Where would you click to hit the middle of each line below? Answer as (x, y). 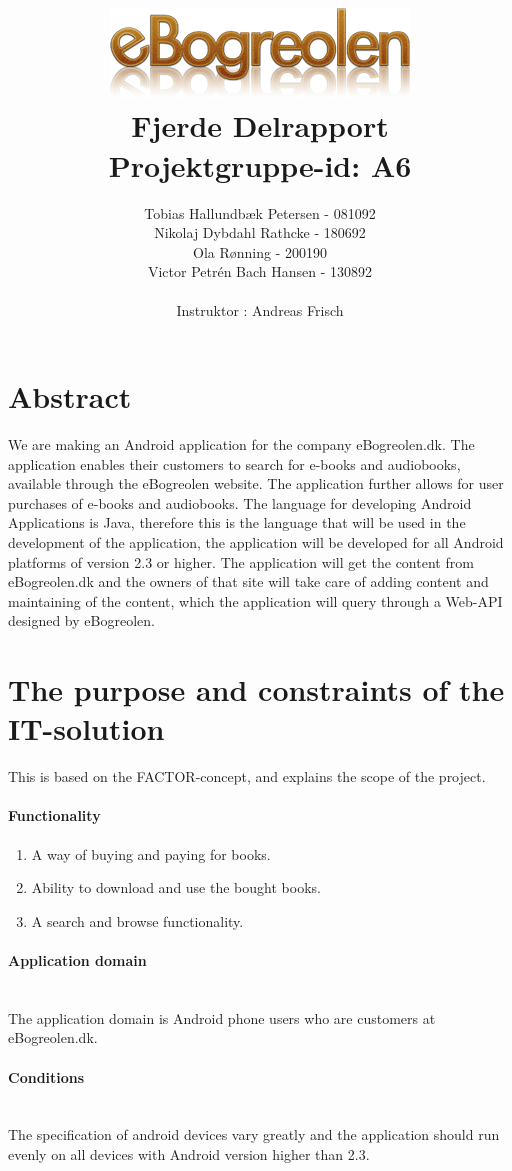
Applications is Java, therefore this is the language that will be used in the (237, 522)
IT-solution (86, 728)
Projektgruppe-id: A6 (260, 164)
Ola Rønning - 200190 (260, 251)
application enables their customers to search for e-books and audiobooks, (234, 463)
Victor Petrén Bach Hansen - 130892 (260, 271)
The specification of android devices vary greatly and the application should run (254, 1134)
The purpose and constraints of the (256, 689)
